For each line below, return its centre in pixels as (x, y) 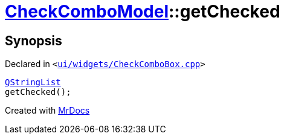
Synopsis (34, 40)
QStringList (33, 82)
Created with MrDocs (47, 111)
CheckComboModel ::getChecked (143, 11)
